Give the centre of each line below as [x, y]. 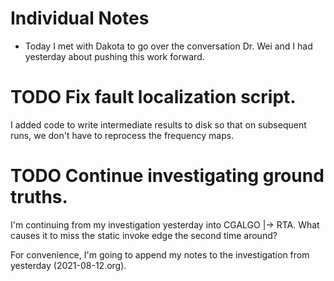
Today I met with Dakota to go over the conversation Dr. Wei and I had [168, 46]
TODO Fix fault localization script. [153, 97]
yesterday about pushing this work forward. [114, 56]
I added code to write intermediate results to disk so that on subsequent [158, 124]
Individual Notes [80, 18]
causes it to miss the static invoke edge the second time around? [144, 235]
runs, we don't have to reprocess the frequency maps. [122, 135]
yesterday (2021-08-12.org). [68, 265]
